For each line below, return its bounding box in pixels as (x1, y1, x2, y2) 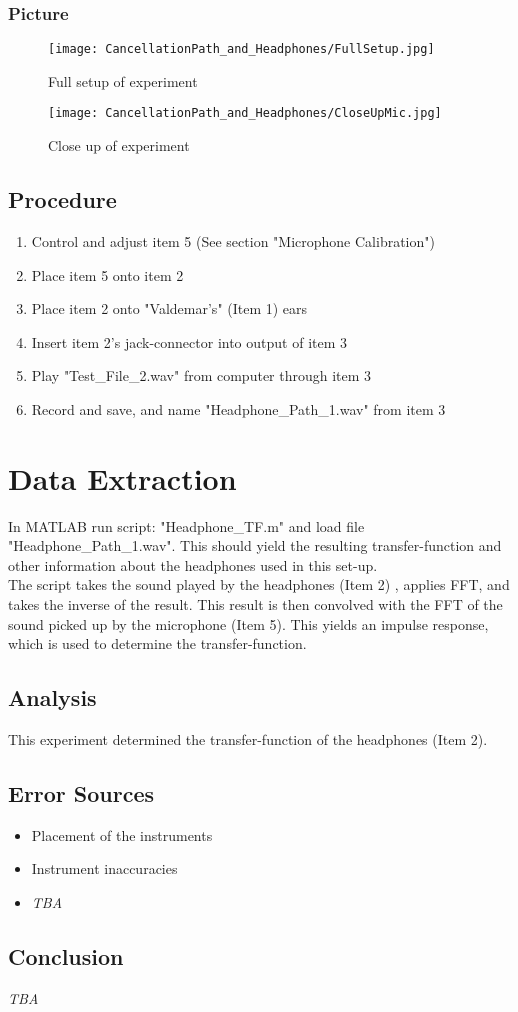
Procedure (8, 184, 117, 215)
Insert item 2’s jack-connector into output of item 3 (31, 331, 348, 352)
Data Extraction (8, 457, 237, 498)
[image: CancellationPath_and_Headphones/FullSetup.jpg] (48, 42, 435, 57)
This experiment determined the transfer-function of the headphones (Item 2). (8, 728, 488, 749)
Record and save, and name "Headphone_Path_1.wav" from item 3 (31, 398, 446, 419)
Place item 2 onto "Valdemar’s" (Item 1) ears (31, 298, 308, 319)
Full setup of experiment (48, 70, 198, 91)
